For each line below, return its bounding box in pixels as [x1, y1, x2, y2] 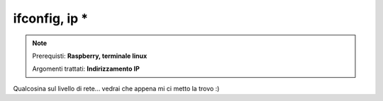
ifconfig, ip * [13, 11, 89, 26]
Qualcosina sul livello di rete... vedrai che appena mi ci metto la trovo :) [13, 84, 220, 93]
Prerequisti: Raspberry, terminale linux [32, 52, 148, 60]
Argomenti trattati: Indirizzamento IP [32, 64, 140, 73]
